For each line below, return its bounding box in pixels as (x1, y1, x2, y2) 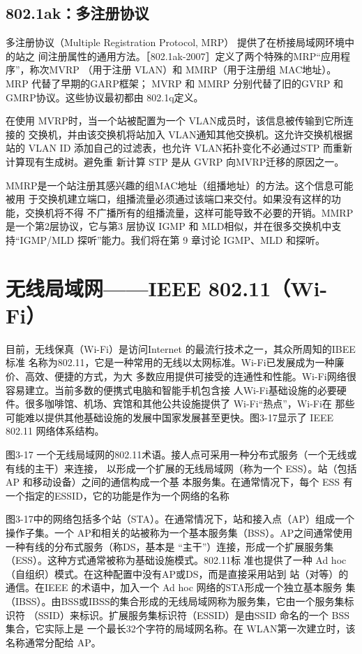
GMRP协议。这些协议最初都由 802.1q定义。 (6, 89, 204, 104)
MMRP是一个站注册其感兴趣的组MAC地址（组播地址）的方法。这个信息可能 (6, 177, 354, 192)
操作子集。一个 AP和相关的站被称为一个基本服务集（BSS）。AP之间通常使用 (6, 525, 353, 539)
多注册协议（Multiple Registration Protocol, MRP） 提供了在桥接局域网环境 (6, 35, 345, 50)
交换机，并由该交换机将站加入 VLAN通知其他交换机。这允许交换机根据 (28, 126, 353, 141)
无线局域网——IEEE (6, 273, 202, 302)
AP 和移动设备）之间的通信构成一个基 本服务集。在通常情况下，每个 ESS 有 (6, 474, 353, 489)
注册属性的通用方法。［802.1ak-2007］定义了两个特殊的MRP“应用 (47, 48, 340, 63)
